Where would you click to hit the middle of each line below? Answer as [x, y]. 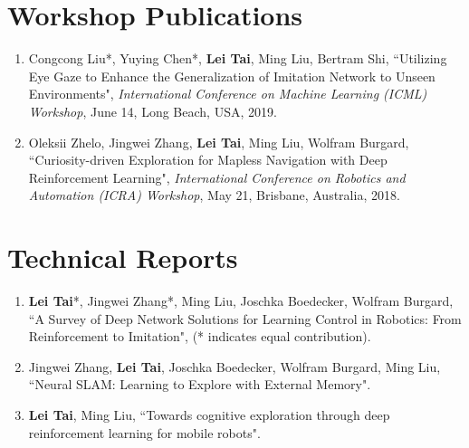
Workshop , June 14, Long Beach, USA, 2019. [153, 111]
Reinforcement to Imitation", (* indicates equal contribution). [200, 336]
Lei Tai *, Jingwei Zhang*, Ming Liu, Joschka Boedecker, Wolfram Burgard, [241, 300]
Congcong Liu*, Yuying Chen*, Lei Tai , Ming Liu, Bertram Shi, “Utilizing [238, 58]
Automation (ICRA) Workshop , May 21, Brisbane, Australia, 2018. [214, 195]
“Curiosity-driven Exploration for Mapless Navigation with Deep [208, 160]
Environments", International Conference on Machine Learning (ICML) [228, 94]
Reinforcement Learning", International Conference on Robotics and [217, 177]
